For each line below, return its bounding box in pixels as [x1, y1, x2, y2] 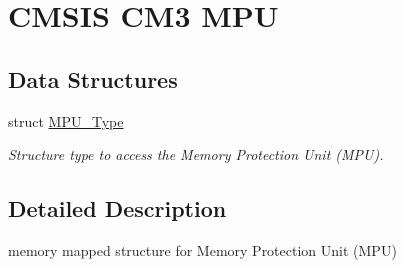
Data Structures [8, 63, 178, 94]
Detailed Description [8, 193, 227, 224]
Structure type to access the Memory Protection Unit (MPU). [8, 144, 384, 165]
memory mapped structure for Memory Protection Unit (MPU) [8, 239, 397, 260]
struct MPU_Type [8, 110, 124, 131]
